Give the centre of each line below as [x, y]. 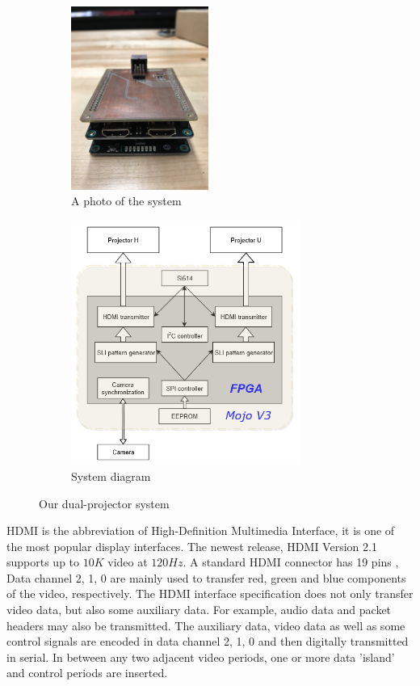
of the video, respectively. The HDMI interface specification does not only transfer [210, 593]
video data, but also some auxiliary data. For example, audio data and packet [199, 610]
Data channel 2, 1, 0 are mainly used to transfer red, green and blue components [206, 577]
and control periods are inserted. [87, 673]
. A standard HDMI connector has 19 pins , [291, 562]
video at [128, 562]
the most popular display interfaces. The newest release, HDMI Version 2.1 [192, 546]
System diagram [111, 476]
